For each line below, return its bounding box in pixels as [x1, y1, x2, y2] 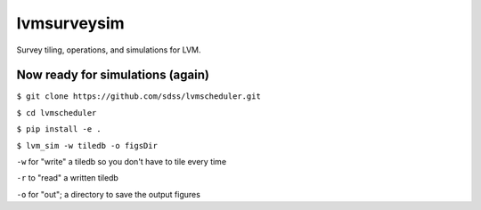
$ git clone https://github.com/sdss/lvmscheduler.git [16, 92, 262, 101]
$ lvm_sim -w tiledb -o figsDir [16, 141, 158, 150]
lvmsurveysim [16, 13, 125, 33]
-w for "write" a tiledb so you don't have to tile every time [16, 157, 227, 167]
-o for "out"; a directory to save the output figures [16, 189, 200, 199]
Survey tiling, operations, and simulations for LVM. [16, 44, 201, 55]
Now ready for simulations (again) [16, 68, 209, 83]
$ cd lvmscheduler [16, 108, 97, 117]
